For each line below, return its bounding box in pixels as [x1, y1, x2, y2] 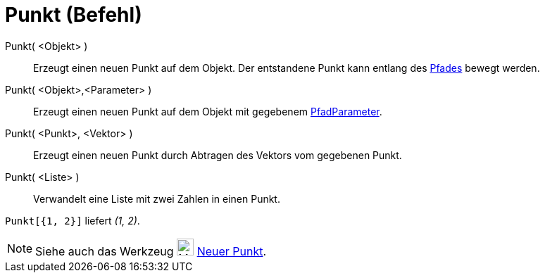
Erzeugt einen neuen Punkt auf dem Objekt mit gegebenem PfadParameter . [33, 105, 382, 118]
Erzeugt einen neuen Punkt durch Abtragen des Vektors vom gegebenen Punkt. [33, 149, 402, 161]
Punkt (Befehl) [5, 3, 142, 27]
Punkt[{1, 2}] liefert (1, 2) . [5, 214, 140, 227]
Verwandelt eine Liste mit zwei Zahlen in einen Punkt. [33, 192, 280, 205]
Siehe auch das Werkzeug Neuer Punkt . [35, 244, 267, 258]
